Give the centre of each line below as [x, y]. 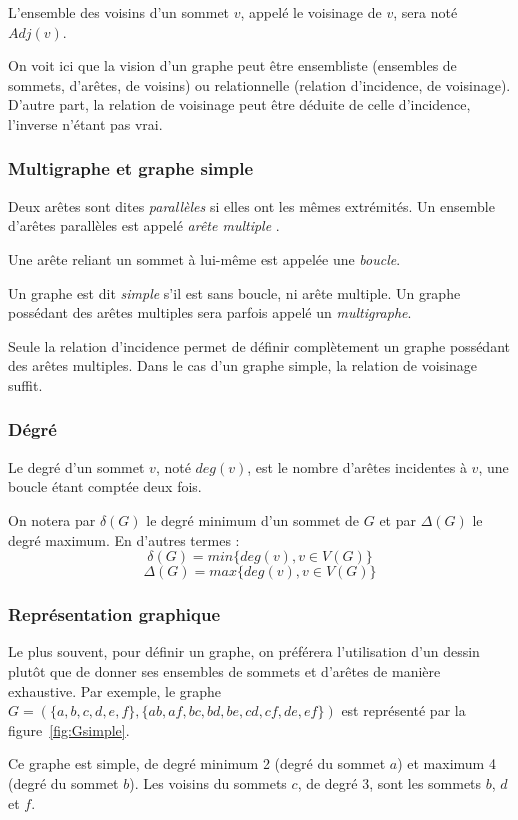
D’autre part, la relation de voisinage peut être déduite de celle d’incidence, [239, 104]
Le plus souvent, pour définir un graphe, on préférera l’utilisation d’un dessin [244, 651]
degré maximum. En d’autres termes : [124, 539]
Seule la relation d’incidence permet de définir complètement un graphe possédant [259, 345]
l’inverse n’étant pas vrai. [85, 123]
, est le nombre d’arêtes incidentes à [357, 466]
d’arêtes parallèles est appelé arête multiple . [144, 225]
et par [397, 519]
